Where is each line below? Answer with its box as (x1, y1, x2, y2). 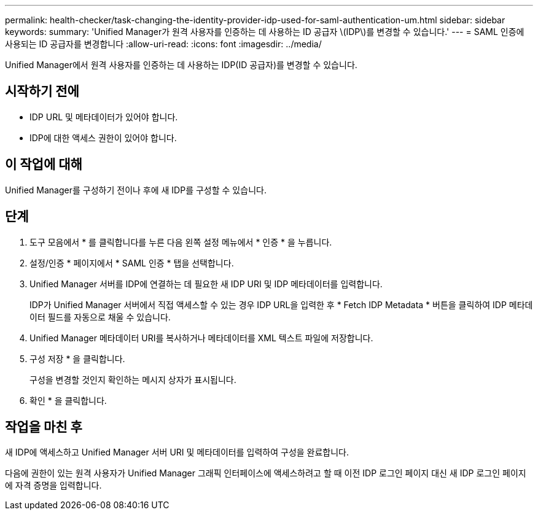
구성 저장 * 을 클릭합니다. (29, 353, 125, 364)
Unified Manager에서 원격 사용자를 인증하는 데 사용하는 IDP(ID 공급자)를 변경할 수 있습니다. (5, 60, 357, 70)
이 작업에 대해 (5, 157, 82, 172)
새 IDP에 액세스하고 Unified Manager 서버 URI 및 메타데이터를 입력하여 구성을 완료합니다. (5, 447, 349, 458)
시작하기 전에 (5, 83, 79, 99)
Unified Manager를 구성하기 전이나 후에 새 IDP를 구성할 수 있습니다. (5, 184, 267, 195)
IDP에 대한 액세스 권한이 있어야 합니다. (29, 132, 177, 143)
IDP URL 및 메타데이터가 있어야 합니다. (29, 111, 178, 122)
